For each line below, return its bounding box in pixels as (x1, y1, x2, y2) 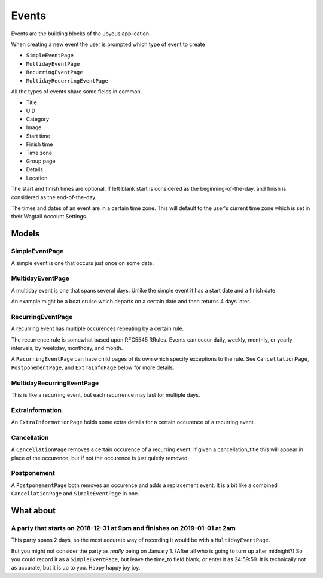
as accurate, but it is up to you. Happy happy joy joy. (11, 564, 141, 571)
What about (11, 506, 56, 516)
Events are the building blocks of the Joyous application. (11, 30, 151, 37)
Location (26, 174, 48, 181)
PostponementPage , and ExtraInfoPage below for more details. (11, 364, 175, 371)
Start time (26, 132, 50, 139)
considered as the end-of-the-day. (11, 193, 97, 200)
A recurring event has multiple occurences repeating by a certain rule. (11, 325, 184, 332)
